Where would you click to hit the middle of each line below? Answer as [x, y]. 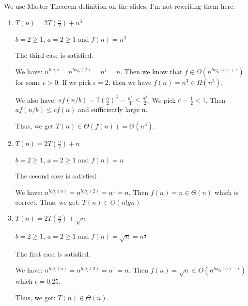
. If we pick [74, 82]
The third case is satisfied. [54, 55]
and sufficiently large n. [113, 109]
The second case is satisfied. [57, 176]
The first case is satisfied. [53, 253]
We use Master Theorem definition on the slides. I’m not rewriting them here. [120, 6]
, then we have [130, 82]
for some [28, 82]
